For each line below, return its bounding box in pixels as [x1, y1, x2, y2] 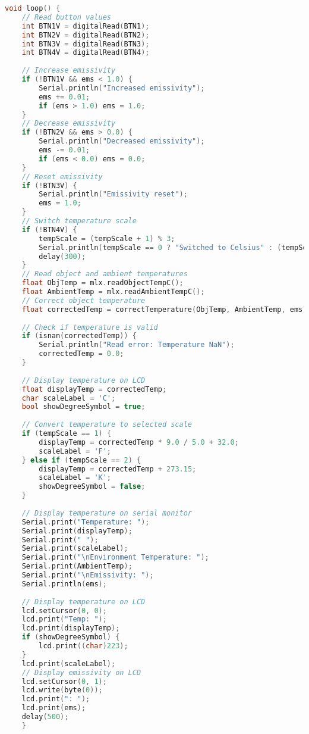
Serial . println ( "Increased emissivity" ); [39, 83, 205, 92]
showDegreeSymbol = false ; [39, 482, 146, 491]
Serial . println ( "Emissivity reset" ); [39, 190, 188, 199]
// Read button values [21, 13, 111, 21]
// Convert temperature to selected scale [21, 420, 192, 429]
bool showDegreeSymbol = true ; [21, 402, 146, 411]
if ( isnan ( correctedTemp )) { [21, 332, 137, 341]
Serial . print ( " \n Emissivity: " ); [21, 571, 154, 579]
